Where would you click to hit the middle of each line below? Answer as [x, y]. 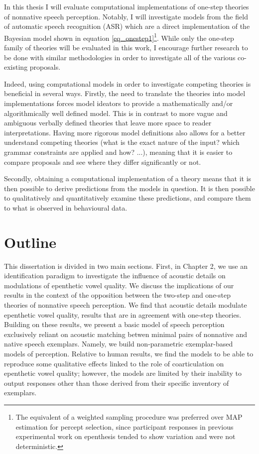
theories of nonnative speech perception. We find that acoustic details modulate [126, 305]
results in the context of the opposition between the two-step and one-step [117, 295]
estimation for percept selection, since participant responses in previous [125, 426]
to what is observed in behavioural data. [66, 207]
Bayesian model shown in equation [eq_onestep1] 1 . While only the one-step [119, 37]
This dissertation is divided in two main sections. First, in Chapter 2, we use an [126, 266]
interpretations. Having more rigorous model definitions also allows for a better [125, 132]
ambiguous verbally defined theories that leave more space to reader [108, 123]
